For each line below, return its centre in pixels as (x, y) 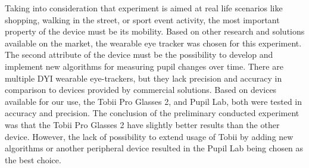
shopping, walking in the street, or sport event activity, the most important (142, 19)
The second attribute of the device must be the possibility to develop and (139, 55)
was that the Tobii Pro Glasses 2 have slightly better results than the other (142, 124)
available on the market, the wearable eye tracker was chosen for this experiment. (153, 43)
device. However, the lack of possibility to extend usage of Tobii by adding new (149, 136)
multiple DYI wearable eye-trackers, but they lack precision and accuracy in (143, 78)
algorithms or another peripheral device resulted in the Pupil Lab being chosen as (154, 148)
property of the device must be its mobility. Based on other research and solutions (155, 31)
